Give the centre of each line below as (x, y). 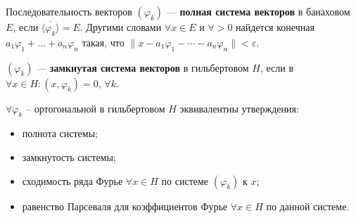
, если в (276, 67)
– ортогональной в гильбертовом (96, 108)
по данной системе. (308, 206)
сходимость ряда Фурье (72, 180)
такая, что (103, 42)
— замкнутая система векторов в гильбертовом (143, 67)
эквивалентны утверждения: (239, 108)
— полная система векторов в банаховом (258, 11)
